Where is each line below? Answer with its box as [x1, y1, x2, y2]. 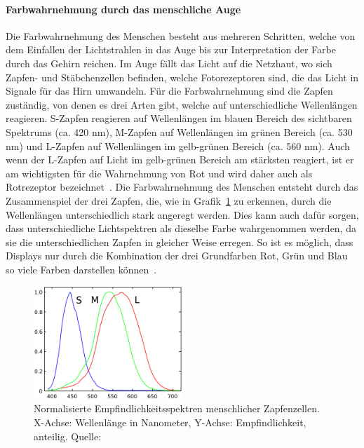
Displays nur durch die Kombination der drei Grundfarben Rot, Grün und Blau [6, 248, 348, 263]
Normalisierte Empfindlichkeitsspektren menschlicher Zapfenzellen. [34, 401, 320, 416]
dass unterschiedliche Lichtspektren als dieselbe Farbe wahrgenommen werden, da [6, 221, 356, 236]
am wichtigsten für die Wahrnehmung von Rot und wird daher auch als [6, 165, 313, 180]
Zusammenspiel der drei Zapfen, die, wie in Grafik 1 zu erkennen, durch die [6, 193, 332, 208]
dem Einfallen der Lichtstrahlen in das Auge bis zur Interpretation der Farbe [6, 42, 336, 57]
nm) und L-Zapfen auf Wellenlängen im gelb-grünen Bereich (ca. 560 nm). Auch [6, 138, 350, 153]
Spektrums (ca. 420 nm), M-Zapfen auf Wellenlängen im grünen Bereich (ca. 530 [6, 124, 353, 139]
